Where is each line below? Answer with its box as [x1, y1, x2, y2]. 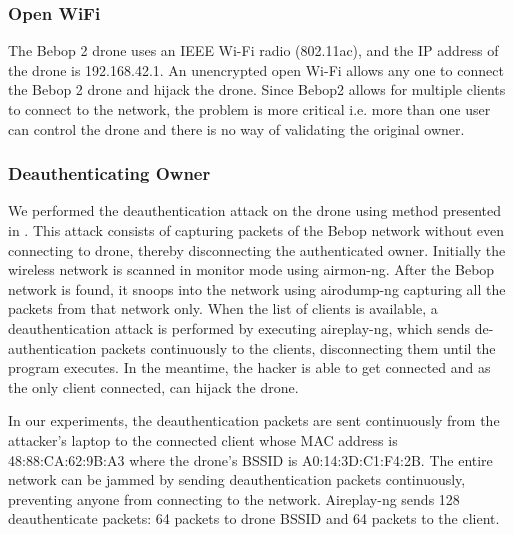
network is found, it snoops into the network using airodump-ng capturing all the [8, 278, 506, 299]
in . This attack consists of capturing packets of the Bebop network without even [8, 220, 505, 240]
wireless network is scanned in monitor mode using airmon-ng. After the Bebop [8, 259, 495, 280]
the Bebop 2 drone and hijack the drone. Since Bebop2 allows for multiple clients [8, 79, 506, 100]
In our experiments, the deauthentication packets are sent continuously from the [8, 410, 500, 431]
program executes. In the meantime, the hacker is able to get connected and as [8, 357, 491, 378]
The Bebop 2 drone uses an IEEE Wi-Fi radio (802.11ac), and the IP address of [8, 40, 499, 61]
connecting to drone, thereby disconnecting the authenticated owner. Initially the [8, 239, 506, 260]
